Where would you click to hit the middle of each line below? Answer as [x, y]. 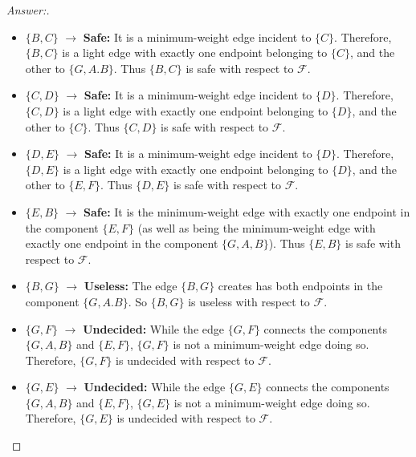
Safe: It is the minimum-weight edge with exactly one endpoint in [247, 211]
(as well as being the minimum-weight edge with [257, 227]
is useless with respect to [249, 301]
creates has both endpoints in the [300, 286]
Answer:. [28, 10]
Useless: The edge [131, 286]
